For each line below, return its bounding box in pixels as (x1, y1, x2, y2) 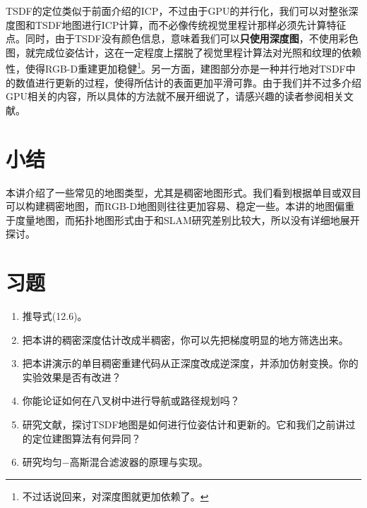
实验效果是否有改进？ (22, 369, 121, 384)
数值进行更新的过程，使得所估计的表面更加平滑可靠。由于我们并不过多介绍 (15, 75, 361, 89)
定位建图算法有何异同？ (32, 430, 141, 445)
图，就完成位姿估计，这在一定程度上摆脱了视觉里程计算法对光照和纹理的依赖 (6, 44, 361, 59)
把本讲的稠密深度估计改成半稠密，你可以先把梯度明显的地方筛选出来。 (22, 332, 349, 347)
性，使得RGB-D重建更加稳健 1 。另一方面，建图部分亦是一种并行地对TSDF (6, 59, 346, 76)
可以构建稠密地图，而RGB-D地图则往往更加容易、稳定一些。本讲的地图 (6, 199, 335, 213)
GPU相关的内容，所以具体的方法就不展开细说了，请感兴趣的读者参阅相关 (6, 89, 344, 104)
